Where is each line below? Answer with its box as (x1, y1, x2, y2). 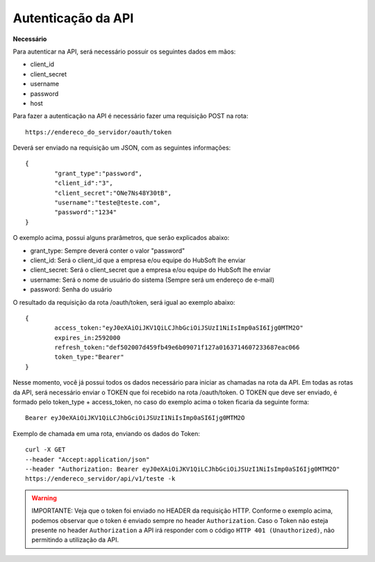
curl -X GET (25, 446, 66, 453)
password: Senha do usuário (30, 285, 112, 294)
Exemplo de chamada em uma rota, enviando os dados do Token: (12, 429, 201, 437)
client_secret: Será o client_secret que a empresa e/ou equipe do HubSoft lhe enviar (30, 266, 271, 274)
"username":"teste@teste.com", (54, 199, 161, 207)
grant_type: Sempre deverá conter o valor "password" (30, 246, 185, 255)
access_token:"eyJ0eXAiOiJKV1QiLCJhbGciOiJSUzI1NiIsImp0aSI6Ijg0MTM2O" (54, 324, 303, 332)
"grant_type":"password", (54, 169, 142, 177)
